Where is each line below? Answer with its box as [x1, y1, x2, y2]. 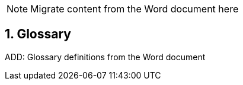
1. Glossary [5, 27, 71, 42]
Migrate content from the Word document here [30, 3, 239, 15]
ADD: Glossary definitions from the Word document [5, 51, 206, 62]
